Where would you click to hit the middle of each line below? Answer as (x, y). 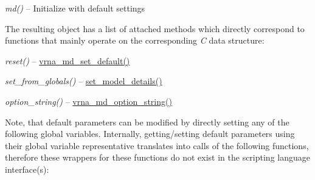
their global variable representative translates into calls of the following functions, (157, 145)
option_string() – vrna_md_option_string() (88, 101)
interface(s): (27, 169)
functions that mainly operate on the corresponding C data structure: (135, 40)
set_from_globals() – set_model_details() (84, 81)
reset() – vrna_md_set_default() (67, 60)
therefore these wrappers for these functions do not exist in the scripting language (157, 157)
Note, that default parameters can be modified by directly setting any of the (147, 122)
